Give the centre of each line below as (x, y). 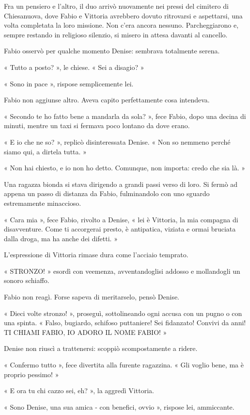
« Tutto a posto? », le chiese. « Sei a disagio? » (74, 67)
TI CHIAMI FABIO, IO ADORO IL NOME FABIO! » (86, 332)
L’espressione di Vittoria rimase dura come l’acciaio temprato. (96, 255)
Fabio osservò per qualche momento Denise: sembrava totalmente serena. (112, 51)
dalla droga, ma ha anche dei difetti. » (61, 238)
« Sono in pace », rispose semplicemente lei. (69, 83)
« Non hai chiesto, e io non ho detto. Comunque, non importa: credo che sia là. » (125, 168)
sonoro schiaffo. (27, 280)
